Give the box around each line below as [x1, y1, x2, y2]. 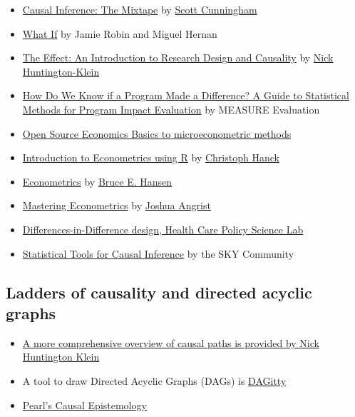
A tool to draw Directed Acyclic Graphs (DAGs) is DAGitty [22, 373, 287, 388]
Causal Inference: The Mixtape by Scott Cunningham [22, 2, 257, 16]
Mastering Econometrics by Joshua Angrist [22, 198, 211, 213]
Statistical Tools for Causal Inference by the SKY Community [22, 246, 294, 261]
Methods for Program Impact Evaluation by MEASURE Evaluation [22, 101, 320, 116]
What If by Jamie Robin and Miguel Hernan [22, 26, 217, 41]
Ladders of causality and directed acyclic [6, 281, 312, 303]
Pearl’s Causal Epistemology [22, 397, 147, 412]
